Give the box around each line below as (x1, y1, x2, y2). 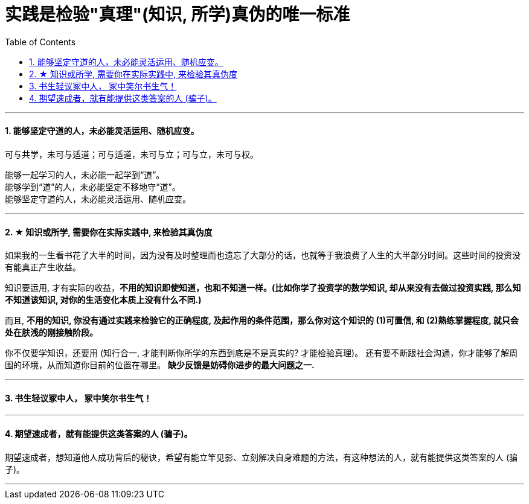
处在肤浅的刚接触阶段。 (5, 327, 98, 338)
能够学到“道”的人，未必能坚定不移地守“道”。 (5, 181, 181, 192)
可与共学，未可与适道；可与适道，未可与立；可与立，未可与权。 (5, 148, 258, 159)
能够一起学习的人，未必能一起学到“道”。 (5, 169, 165, 180)
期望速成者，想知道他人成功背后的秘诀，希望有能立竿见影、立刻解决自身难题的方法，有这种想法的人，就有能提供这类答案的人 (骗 (5, 451, 518, 462)
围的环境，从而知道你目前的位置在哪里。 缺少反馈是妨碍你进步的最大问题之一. (5, 360, 315, 371)
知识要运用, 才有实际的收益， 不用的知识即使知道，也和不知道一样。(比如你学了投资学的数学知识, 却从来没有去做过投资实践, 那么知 (5, 282, 521, 293)
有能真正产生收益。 (5, 262, 81, 273)
